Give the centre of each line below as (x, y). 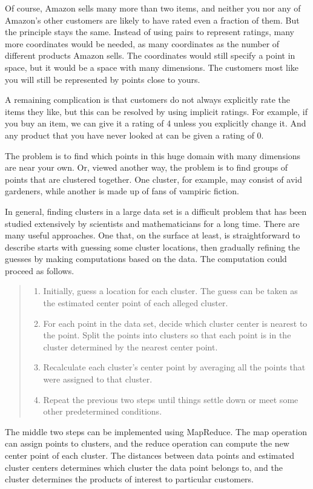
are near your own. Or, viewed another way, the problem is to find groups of (147, 167)
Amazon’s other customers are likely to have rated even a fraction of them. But (152, 20)
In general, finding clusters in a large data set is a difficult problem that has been (156, 211)
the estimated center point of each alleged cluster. (136, 303)
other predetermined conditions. (103, 411)
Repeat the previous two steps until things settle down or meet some (171, 399)
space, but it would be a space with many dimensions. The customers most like (152, 67)
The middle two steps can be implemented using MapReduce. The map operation (156, 431)
